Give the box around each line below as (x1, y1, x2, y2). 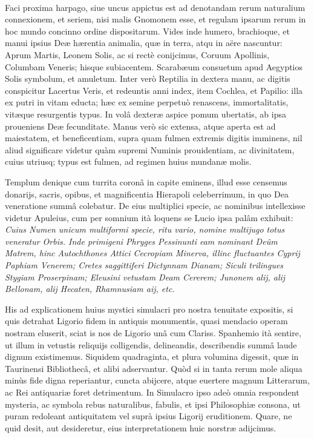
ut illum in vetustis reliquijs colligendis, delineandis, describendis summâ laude (5, 338, 297, 351)
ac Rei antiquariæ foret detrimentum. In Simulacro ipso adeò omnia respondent (5, 386, 299, 398)
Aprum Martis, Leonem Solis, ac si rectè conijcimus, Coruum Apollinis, (5, 48, 270, 61)
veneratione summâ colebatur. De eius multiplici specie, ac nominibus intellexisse (5, 199, 306, 212)
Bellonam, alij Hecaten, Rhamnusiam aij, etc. (5, 282, 175, 295)
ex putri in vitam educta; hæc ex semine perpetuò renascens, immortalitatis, (5, 96, 289, 108)
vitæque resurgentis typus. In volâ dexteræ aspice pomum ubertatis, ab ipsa (5, 107, 286, 120)
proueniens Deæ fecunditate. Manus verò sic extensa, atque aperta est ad (5, 119, 276, 132)
